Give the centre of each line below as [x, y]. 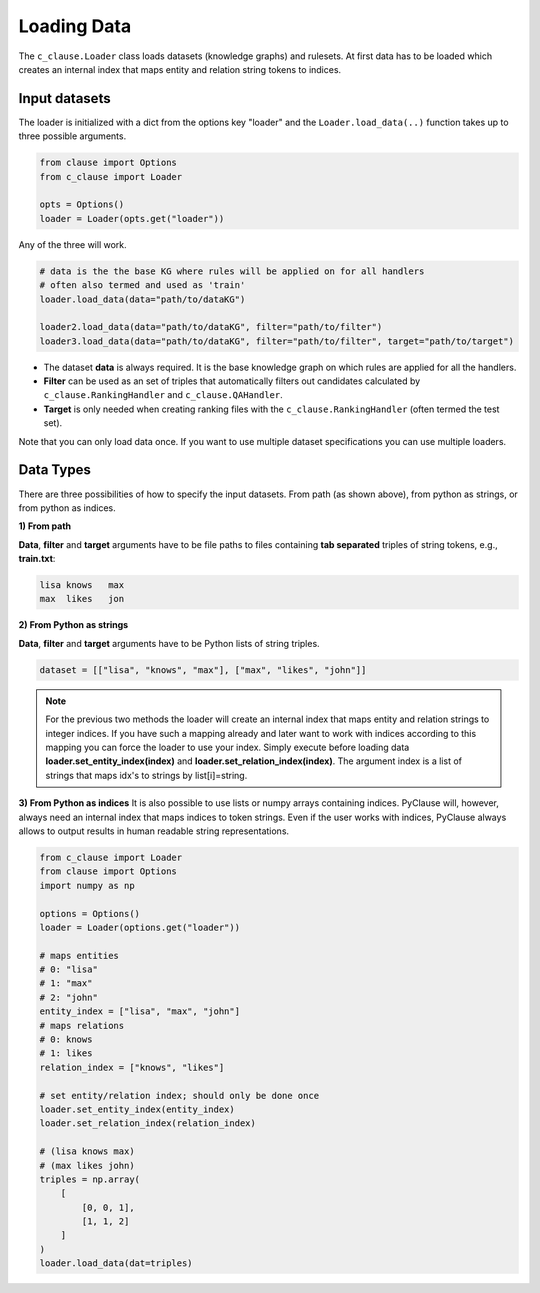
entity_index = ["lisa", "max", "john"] [139, 1011]
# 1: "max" [66, 983]
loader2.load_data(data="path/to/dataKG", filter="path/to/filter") [211, 327]
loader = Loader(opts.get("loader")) [132, 218]
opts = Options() [82, 204]
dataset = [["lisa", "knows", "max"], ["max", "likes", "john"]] [203, 669]
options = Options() [89, 913]
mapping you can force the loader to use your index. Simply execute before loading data [227, 747]
